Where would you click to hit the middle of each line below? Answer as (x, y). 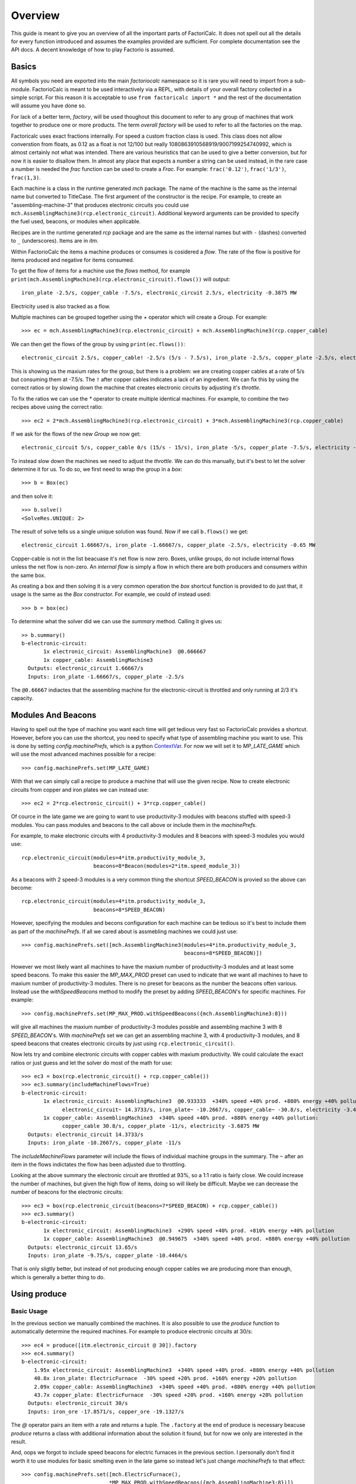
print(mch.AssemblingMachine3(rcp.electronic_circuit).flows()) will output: (121, 279)
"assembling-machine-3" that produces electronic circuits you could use (100, 205)
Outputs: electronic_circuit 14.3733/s (85, 1134)
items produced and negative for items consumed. (73, 260)
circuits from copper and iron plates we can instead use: (80, 789)
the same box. (28, 575)
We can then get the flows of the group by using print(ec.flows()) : (98, 344)
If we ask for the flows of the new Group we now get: (76, 434)
